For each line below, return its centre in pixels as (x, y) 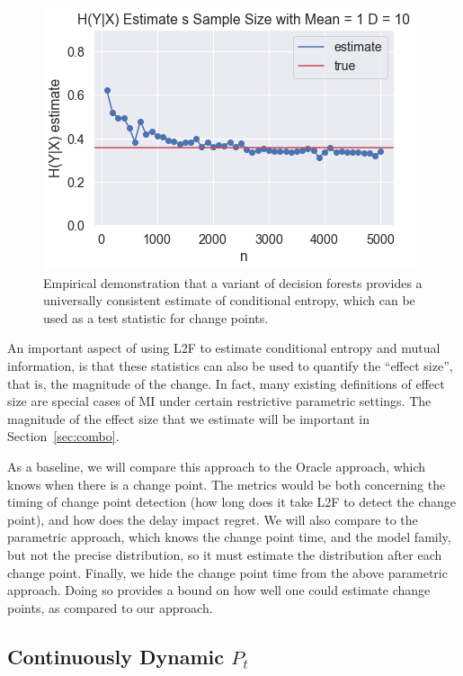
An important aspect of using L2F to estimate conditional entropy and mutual (224, 348)
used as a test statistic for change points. (156, 317)
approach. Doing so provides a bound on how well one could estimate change (219, 590)
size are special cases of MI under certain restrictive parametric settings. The (219, 401)
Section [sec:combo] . (63, 436)
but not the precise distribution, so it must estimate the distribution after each (225, 554)
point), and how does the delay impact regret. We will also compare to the (213, 519)
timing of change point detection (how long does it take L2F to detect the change (231, 502)
